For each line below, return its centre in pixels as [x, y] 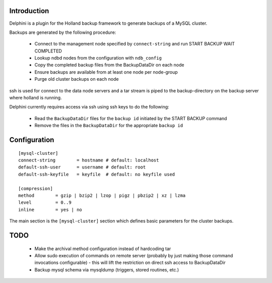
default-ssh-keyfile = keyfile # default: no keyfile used [97, 174]
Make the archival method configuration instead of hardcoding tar [103, 248]
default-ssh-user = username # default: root [82, 167]
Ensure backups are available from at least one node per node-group [106, 72]
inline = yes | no [50, 210]
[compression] [36, 188]
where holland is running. [36, 98]
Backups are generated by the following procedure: [63, 32]
